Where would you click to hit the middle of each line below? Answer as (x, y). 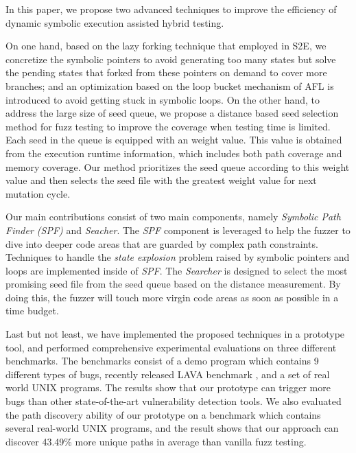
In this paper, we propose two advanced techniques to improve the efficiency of (171, 9)
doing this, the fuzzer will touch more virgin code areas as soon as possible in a (172, 297)
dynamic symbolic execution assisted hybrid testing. (115, 22)
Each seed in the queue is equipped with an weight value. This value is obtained (174, 140)
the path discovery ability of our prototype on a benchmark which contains (163, 414)
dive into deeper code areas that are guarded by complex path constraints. (162, 243)
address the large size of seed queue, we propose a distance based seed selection (172, 113)
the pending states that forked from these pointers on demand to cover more (166, 72)
